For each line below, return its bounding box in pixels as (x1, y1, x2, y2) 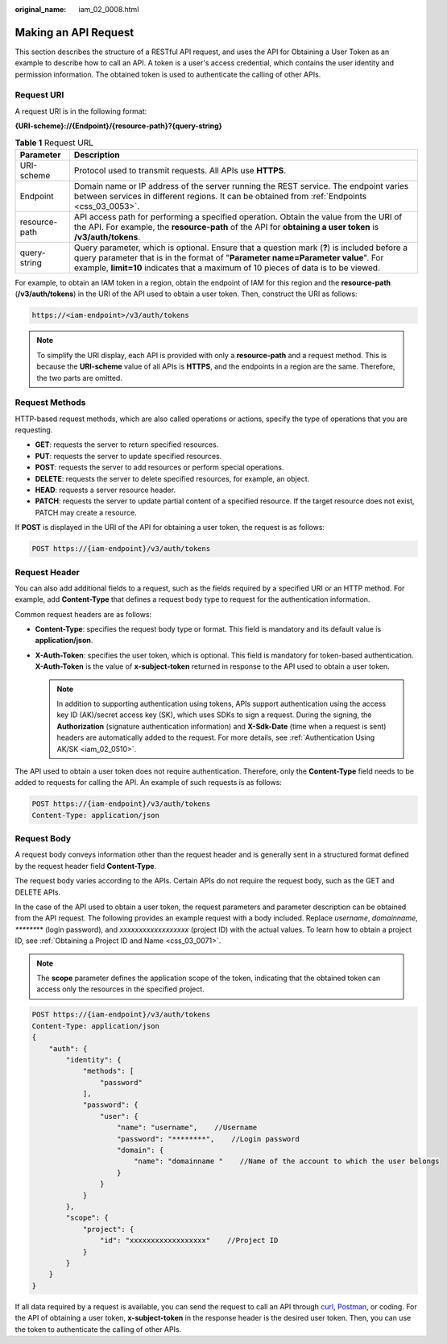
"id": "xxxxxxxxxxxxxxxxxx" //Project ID (99, 1236, 279, 1246)
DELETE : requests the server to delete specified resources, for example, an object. (35, 474, 310, 483)
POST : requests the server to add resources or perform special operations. (35, 462, 284, 472)
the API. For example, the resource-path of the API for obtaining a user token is (73, 221, 379, 232)
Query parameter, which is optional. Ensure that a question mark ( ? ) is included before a (73, 242, 408, 253)
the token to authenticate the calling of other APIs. (14, 1324, 182, 1334)
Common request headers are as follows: (14, 609, 152, 619)
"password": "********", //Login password (117, 1134, 300, 1143)
